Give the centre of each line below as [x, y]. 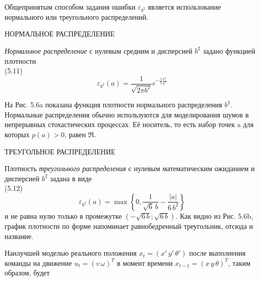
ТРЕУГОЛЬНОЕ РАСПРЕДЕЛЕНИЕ [60, 151]
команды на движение [38, 263]
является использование [184, 7]
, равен [75, 134]
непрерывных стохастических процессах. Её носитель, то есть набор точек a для [129, 124]
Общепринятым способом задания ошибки [70, 7]
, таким [239, 263]
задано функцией [229, 50]
